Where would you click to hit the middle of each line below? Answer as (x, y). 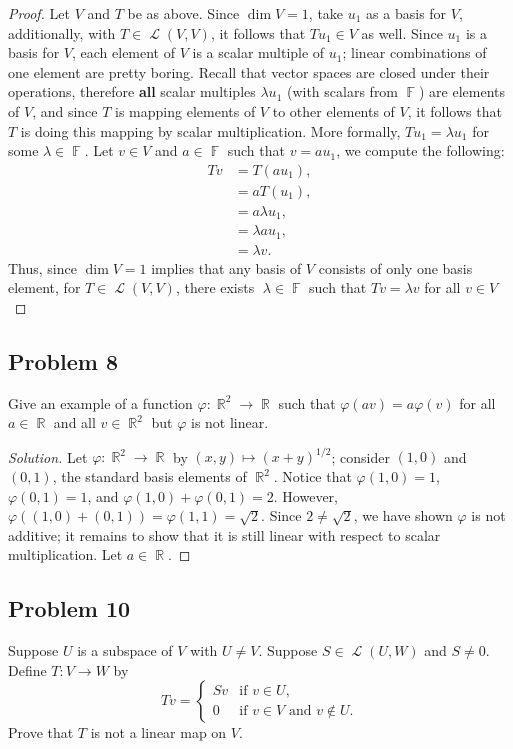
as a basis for (406, 13)
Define (27, 669)
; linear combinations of (414, 52)
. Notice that (312, 476)
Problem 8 (63, 360)
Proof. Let (39, 13)
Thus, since (42, 267)
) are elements (462, 91)
